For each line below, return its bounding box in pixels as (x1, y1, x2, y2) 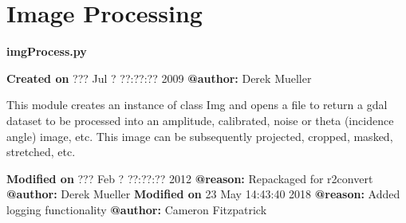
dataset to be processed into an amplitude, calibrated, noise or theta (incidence (6, 111, 394, 128)
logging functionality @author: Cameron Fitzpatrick (6, 201, 267, 217)
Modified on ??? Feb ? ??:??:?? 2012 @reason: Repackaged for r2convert (6, 170, 373, 186)
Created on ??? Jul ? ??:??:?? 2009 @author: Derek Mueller (6, 69, 312, 86)
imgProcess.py (6, 43, 87, 60)
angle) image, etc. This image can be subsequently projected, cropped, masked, (6, 127, 393, 144)
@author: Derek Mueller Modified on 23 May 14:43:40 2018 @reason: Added (6, 186, 400, 202)
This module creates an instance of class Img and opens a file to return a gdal (6, 96, 388, 113)
